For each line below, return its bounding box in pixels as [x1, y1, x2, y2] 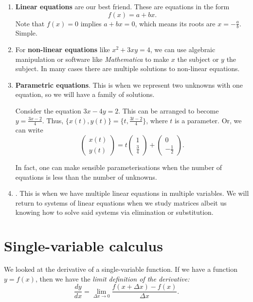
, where [146, 115, 168, 125]
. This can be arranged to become [118, 105, 219, 115]
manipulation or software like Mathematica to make [15, 54, 169, 64]
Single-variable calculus [4, 236, 163, 256]
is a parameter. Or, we [175, 115, 242, 125]
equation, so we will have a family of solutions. [15, 89, 155, 99]
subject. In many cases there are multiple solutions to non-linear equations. [15, 63, 240, 74]
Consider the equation [15, 105, 81, 115]
